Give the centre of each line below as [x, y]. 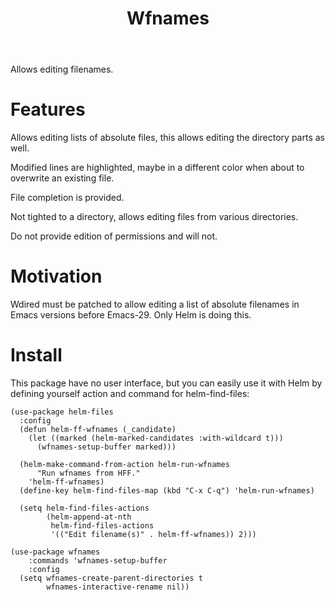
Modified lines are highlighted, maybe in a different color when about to [157, 168]
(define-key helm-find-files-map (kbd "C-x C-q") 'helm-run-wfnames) [167, 491]
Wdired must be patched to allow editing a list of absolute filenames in [155, 304]
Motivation [56, 276]
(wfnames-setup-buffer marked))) [106, 447]
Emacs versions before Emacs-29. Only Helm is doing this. [131, 315]
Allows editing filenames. [62, 69]
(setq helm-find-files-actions [84, 508]
